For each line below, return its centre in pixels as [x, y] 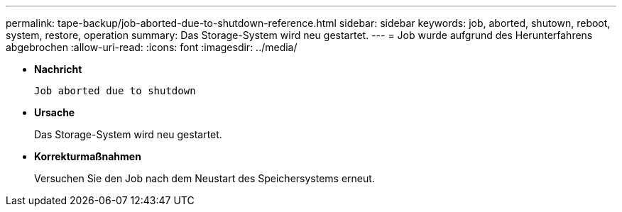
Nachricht [58, 69]
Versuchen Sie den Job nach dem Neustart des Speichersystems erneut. [204, 178]
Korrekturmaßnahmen [88, 156]
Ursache [55, 112]
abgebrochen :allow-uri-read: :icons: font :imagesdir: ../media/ [152, 47]
